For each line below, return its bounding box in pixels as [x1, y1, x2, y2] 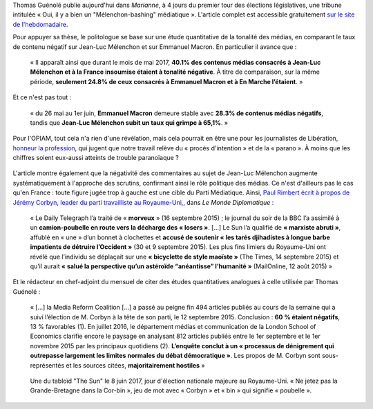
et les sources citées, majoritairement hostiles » [66, 361, 205, 369]
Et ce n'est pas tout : [12, 93, 72, 101]
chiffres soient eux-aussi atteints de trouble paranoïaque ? [12, 154, 179, 162]
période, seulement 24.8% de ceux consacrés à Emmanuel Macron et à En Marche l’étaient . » [30, 77, 303, 86]
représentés [30, 361, 65, 369]
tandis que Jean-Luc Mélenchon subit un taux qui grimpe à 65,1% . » [30, 118, 228, 127]
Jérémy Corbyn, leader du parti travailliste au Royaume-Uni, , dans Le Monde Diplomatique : [12, 198, 274, 206]
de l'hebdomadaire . [12, 20, 68, 28]
